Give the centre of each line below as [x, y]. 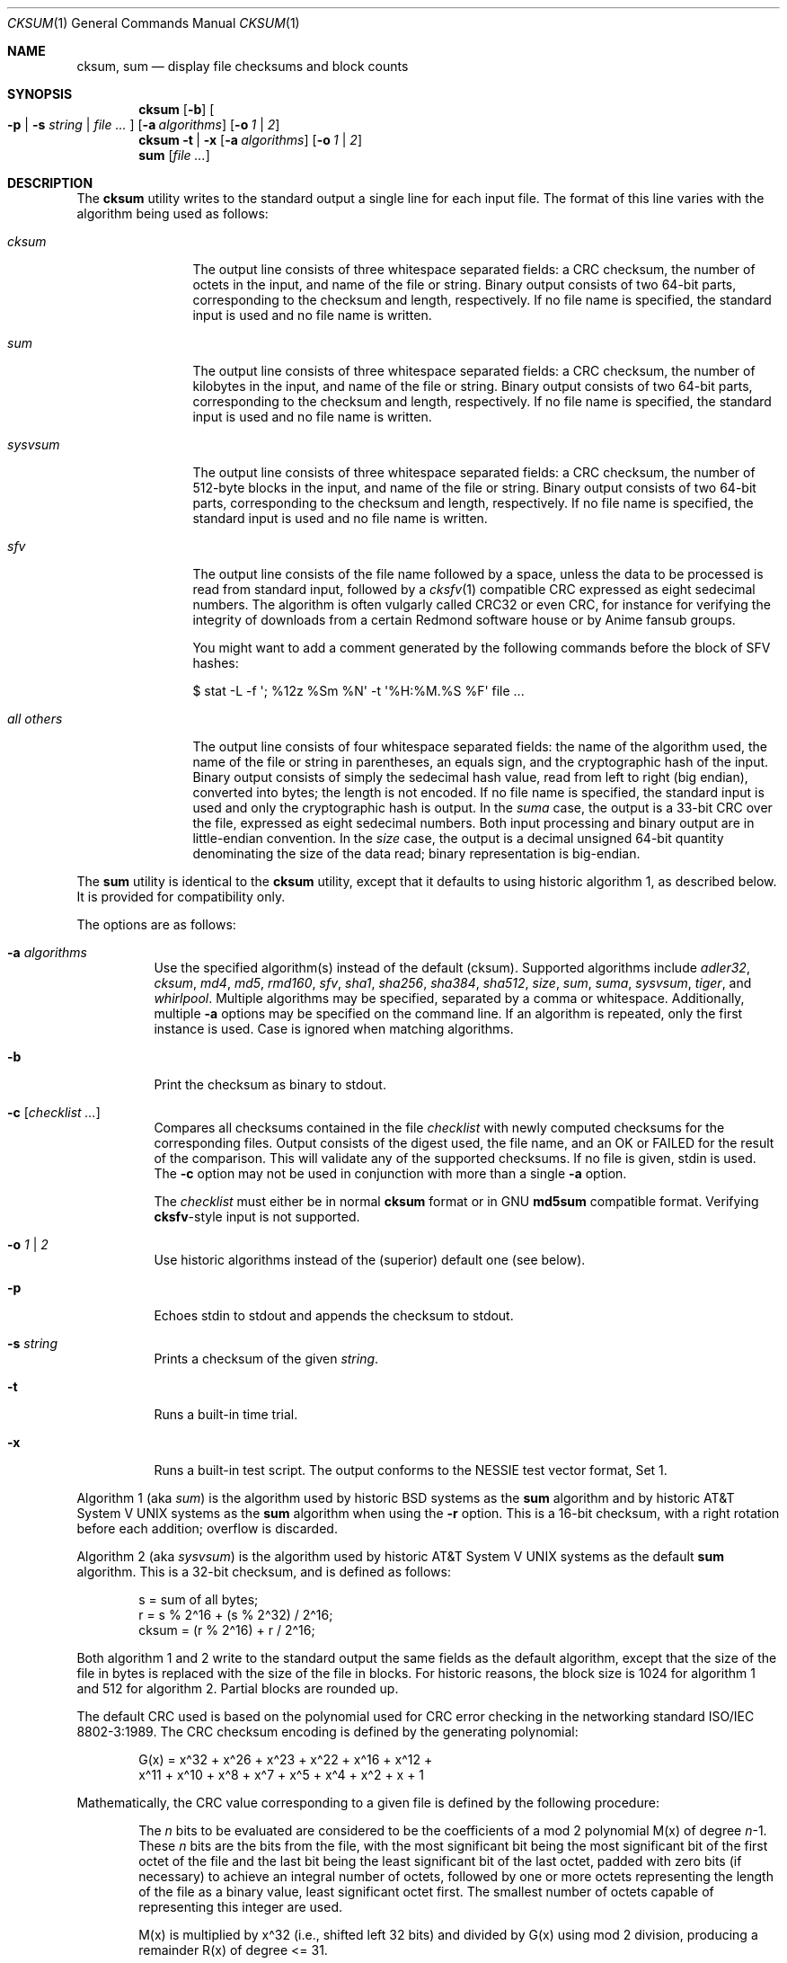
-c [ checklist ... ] [54, 1112]
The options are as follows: [156, 924]
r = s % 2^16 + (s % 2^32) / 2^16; [236, 1615]
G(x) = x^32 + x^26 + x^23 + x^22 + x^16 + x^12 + [286, 1759]
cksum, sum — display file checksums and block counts [243, 66]
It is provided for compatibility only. [181, 897]
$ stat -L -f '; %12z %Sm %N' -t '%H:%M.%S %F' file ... [358, 691]
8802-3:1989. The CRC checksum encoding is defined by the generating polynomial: [327, 1732]
